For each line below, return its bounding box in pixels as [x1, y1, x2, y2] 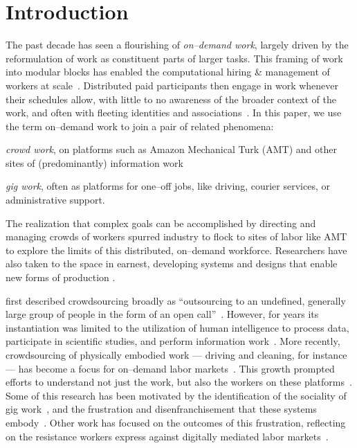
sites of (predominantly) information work [6, 155, 183, 170]
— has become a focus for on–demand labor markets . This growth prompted [6, 361, 335, 375]
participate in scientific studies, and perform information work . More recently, [6, 334, 340, 348]
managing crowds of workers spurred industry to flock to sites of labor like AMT [6, 229, 347, 244]
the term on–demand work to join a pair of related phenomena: [6, 118, 274, 133]
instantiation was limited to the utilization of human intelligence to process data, [6, 320, 349, 334]
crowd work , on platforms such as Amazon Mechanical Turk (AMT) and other [6, 142, 337, 156]
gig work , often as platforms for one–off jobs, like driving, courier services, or [6, 179, 330, 193]
